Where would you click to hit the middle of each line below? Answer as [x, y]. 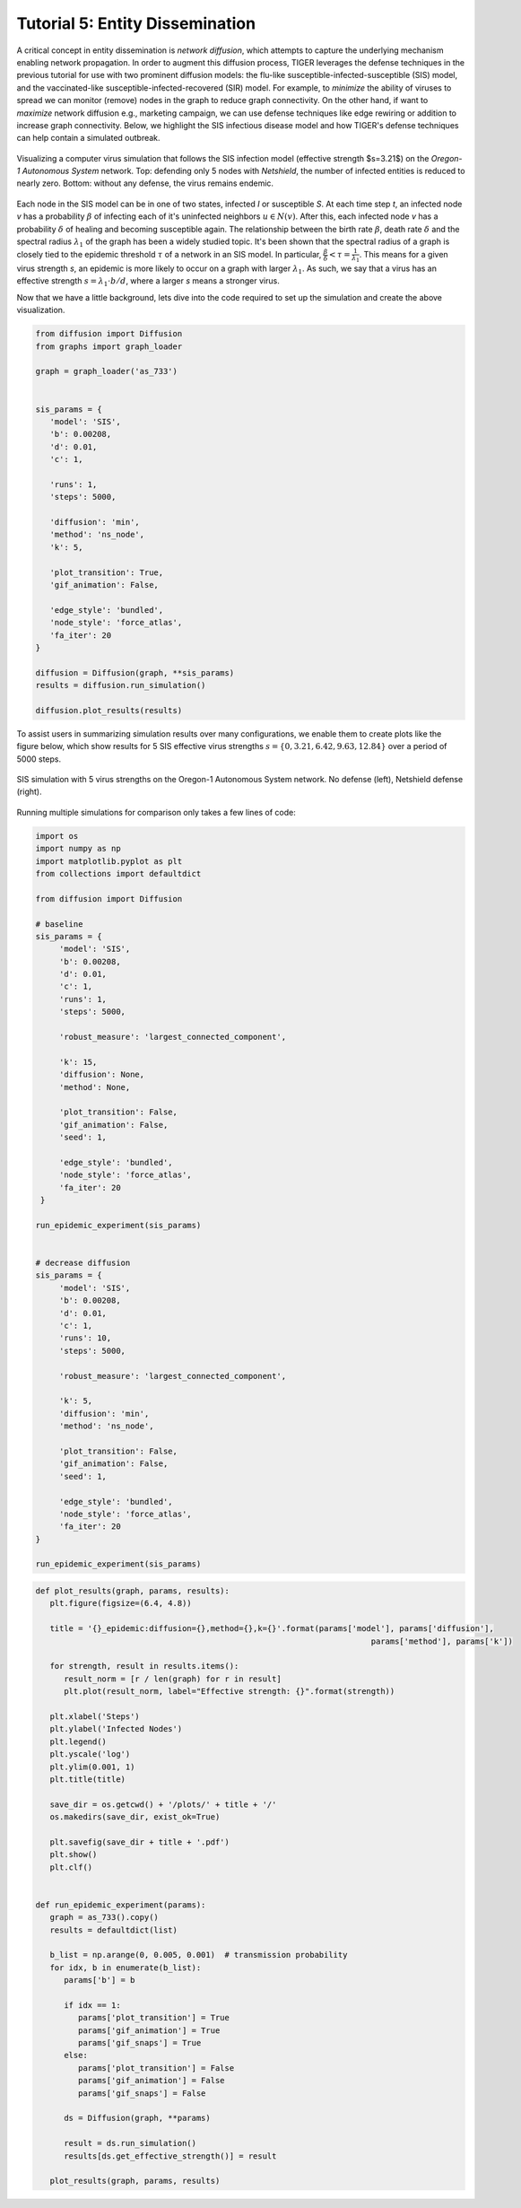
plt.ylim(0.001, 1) [92, 1767]
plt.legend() [78, 1741]
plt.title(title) [87, 1779]
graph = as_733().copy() [104, 1917]
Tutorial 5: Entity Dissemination [136, 23]
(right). [29, 792]
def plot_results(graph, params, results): [133, 1591]
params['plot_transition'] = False [156, 2068]
